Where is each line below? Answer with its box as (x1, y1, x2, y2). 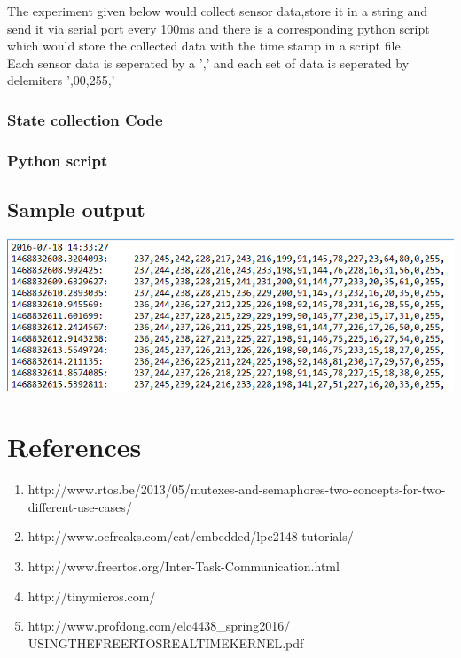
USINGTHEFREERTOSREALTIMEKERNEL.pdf (27, 633, 304, 652)
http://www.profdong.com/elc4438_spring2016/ (27, 616, 291, 635)
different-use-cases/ (27, 497, 132, 515)
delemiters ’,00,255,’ (7, 71, 115, 89)
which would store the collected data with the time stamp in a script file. (7, 36, 404, 55)
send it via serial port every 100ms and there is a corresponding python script (7, 19, 430, 37)
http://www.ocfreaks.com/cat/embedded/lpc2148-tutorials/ (27, 527, 354, 546)
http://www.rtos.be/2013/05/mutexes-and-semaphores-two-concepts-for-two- (27, 480, 446, 499)
